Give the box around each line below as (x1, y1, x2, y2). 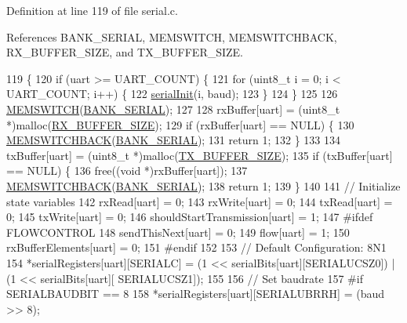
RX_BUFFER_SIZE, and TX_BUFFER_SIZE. (6, 44, 244, 60)
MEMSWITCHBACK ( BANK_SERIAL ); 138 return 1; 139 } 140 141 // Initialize (6, 177, 401, 194)
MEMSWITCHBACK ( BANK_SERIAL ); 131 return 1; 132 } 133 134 (6, 132, 340, 148)
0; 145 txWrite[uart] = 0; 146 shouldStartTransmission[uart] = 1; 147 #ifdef (6, 209, 373, 225)
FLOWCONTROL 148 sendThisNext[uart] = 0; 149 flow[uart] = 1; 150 (6, 223, 350, 240)
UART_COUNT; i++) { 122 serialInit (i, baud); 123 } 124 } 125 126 (6, 85, 338, 102)
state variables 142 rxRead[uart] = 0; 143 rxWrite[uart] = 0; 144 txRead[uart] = (6, 193, 393, 209)
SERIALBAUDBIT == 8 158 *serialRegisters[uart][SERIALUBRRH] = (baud (6, 285, 384, 302)
